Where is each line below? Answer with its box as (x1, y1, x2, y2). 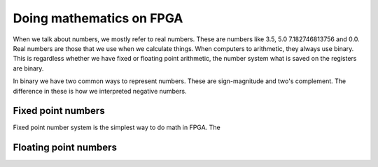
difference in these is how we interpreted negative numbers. (13, 87, 187, 95)
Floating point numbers (13, 142, 117, 154)
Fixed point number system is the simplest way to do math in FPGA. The (13, 123, 220, 132)
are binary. (13, 64, 44, 73)
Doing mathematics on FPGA (13, 10, 183, 26)
